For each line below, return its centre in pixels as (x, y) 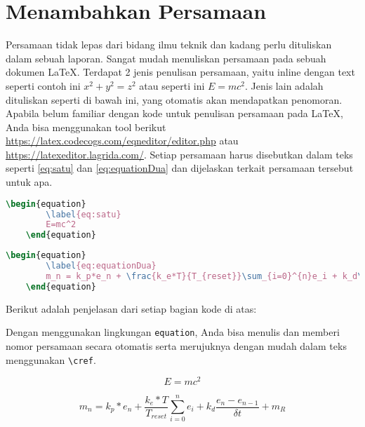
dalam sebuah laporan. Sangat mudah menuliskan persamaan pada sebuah (166, 58)
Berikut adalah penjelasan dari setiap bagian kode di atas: (131, 308)
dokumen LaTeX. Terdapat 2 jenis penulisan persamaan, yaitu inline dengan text (180, 72)
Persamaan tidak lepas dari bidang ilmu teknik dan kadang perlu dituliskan (169, 45)
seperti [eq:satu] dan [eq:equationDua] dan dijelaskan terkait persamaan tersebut (180, 168)
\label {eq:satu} (84, 214)
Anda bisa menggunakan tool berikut (86, 127)
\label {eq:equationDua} (101, 266)
